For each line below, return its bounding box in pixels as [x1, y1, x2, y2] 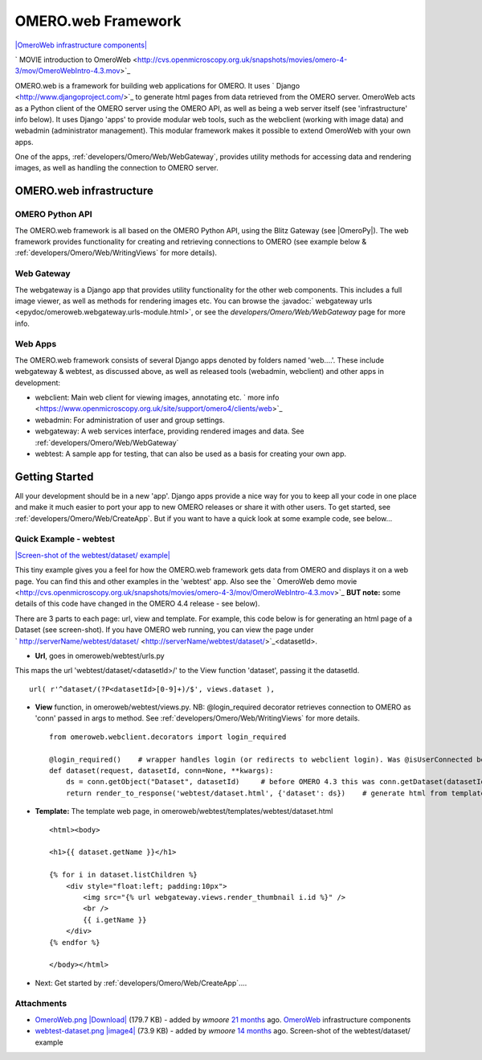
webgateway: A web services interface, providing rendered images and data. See [35, 426, 304, 436]
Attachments [14, 998, 67, 1009]
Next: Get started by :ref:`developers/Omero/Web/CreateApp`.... [35, 978, 247, 988]
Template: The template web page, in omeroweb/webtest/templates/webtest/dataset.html [35, 807, 333, 816]
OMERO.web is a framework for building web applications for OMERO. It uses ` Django [14, 80, 300, 90]
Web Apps [14, 339, 57, 350]
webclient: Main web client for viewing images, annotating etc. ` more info [35, 392, 280, 402]
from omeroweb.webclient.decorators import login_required [49, 732, 287, 742]
